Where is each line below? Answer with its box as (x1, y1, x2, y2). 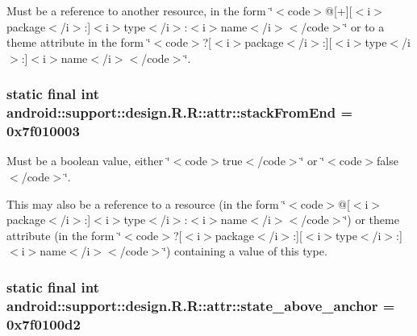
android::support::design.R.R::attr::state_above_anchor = (6, 295, 395, 315)
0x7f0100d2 (6, 313, 81, 334)
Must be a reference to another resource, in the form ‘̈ (6, 2, 273, 19)
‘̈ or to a (344, 18, 385, 35)
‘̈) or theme (344, 211, 399, 228)
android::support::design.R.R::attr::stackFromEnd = (6, 102, 353, 122)
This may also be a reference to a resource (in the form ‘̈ (6, 195, 286, 212)
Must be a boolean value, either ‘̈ (6, 152, 170, 169)
